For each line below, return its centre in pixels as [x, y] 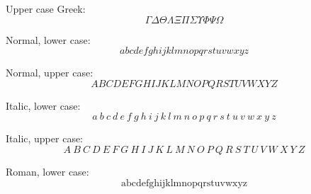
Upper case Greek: [46, 8]
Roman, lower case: [47, 171]
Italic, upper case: [45, 138]
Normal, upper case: [50, 73]
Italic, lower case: [43, 105]
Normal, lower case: [48, 39]
